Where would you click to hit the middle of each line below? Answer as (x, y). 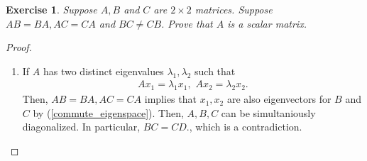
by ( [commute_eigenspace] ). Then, (108, 112)
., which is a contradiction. (244, 127)
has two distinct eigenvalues (103, 71)
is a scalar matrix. (267, 23)
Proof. (19, 47)
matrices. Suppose (234, 9)
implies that (170, 99)
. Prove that (187, 23)
